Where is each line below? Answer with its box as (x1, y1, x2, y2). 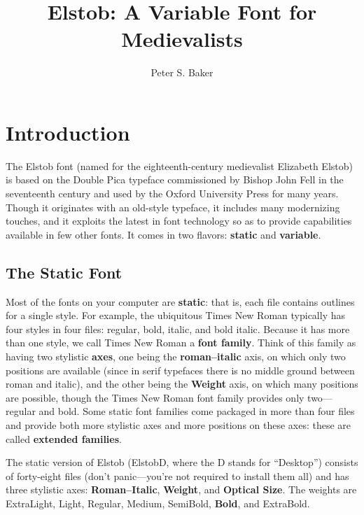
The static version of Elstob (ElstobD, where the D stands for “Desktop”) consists (6, 455, 358, 470)
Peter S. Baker (150, 65, 213, 80)
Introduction (6, 118, 130, 146)
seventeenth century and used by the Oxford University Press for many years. (6, 186, 339, 201)
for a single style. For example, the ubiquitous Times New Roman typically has (6, 308, 346, 323)
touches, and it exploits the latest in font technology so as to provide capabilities (6, 213, 352, 228)
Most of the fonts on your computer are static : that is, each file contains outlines (6, 294, 355, 309)
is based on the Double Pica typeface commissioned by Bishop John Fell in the (6, 172, 344, 187)
